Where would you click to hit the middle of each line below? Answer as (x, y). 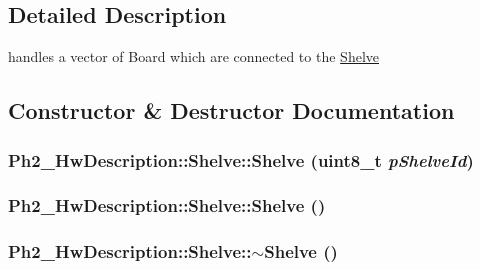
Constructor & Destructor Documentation (231, 110)
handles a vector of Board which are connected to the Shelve (193, 56)
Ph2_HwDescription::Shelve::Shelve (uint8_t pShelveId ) (241, 159)
